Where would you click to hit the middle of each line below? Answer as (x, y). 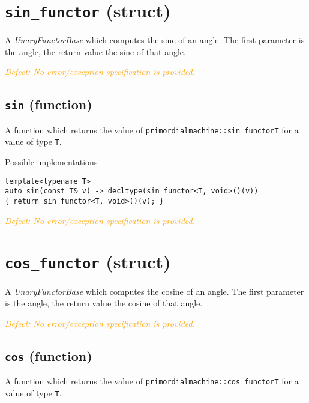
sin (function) (49, 104)
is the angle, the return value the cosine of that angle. (104, 303)
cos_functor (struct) (88, 262)
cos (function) (49, 355)
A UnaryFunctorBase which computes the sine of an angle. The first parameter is (155, 40)
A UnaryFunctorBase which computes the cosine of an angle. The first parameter (154, 291)
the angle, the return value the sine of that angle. (95, 51)
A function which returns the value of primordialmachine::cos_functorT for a (152, 381)
